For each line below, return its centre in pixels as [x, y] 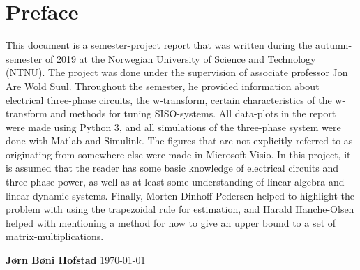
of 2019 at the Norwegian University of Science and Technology [180, 58]
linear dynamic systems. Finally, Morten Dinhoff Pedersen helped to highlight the [180, 195]
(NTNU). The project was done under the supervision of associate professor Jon [177, 72]
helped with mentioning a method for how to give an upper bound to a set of [171, 222]
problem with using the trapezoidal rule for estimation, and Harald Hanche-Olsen [180, 209]
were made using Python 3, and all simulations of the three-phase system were [173, 127]
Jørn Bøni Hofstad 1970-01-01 [76, 260]
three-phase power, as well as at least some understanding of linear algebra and [175, 182]
